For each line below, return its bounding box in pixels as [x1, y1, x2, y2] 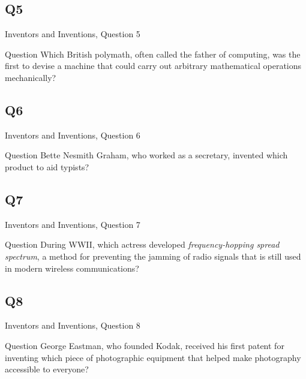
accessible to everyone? [5, 363, 89, 375]
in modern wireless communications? [5, 261, 139, 274]
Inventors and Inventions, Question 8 [5, 319, 140, 332]
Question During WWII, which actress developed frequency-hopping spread [5, 238, 280, 251]
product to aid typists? [5, 160, 89, 173]
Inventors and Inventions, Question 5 [5, 28, 140, 40]
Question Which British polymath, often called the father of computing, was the [5, 47, 301, 60]
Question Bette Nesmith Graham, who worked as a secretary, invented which [5, 149, 288, 161]
